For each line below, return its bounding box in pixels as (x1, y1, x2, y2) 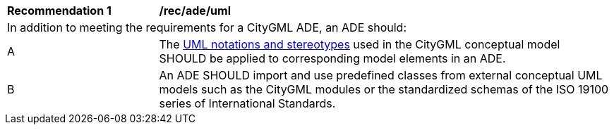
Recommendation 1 (7, 4, 112, 18)
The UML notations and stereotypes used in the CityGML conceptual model (159, 37, 560, 51)
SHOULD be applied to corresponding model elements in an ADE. (159, 51, 506, 65)
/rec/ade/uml (159, 4, 231, 18)
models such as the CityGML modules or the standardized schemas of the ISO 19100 (159, 82, 609, 96)
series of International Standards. (159, 96, 336, 110)
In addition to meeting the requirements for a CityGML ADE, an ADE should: (7, 20, 407, 34)
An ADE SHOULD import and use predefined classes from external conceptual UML (159, 68, 603, 82)
